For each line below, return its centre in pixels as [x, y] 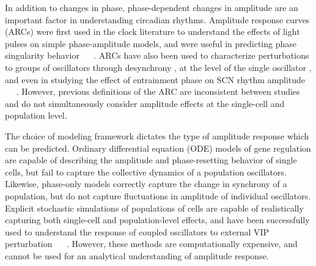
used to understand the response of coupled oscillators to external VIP [137, 231]
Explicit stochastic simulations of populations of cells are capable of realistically [154, 208]
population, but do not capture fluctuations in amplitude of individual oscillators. [158, 195]
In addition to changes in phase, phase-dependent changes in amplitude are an [152, 7]
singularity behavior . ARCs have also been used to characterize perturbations [157, 55]
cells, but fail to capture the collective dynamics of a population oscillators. [146, 172]
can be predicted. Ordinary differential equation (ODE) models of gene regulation [158, 148]
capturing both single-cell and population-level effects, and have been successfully [157, 220]
